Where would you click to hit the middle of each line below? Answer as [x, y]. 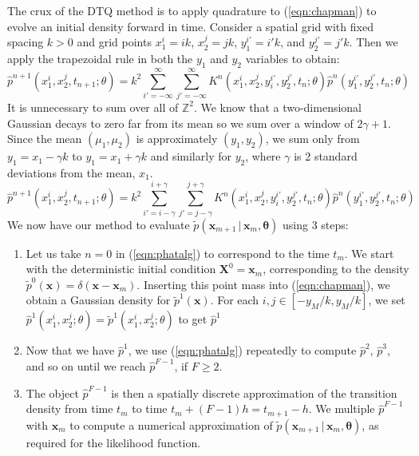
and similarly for [191, 156]
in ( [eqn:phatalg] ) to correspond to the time [222, 253]
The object [52, 393]
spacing [26, 42]
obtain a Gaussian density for [98, 300]
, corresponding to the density [336, 269]
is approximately [177, 139]
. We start [369, 253]
